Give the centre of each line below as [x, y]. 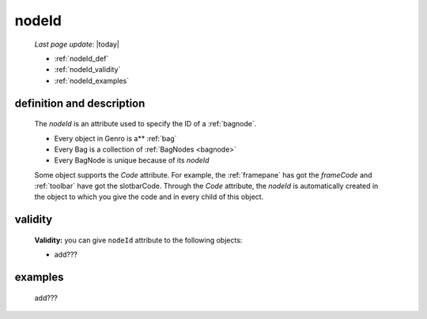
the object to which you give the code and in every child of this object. [149, 197]
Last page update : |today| [77, 44]
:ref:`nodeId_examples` [92, 81]
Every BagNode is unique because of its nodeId [132, 160]
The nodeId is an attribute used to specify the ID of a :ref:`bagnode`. [145, 124]
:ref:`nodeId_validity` [87, 69]
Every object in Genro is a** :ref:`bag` [115, 138]
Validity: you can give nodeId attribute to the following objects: [138, 240]
